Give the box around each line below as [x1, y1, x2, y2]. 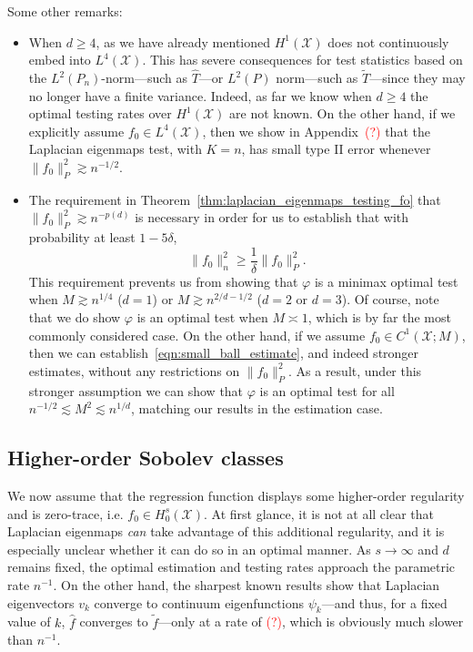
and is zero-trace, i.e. [7, 504, 124, 523]
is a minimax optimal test [314, 271, 458, 290]
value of [7, 612, 51, 631]
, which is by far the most [307, 308, 451, 326]
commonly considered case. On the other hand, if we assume [28, 325, 366, 344]
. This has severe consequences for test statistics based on [142, 50, 463, 69]
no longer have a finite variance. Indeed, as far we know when [28, 86, 372, 105]
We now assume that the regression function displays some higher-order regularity [7, 485, 465, 504]
